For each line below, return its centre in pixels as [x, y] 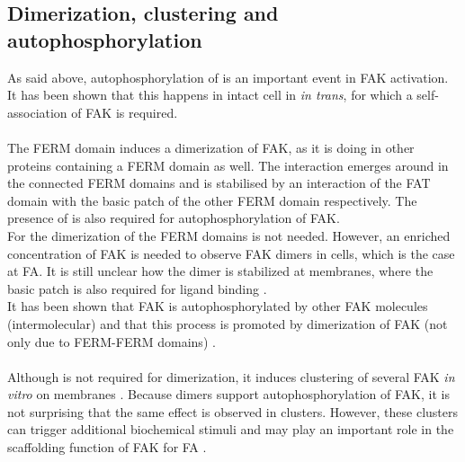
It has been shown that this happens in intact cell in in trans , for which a [210, 95]
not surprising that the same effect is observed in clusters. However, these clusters [233, 411]
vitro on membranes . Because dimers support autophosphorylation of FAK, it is [228, 394]
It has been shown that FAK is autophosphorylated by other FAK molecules [218, 306]
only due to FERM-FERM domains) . [112, 341]
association [37, 112]
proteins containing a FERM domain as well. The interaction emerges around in [228, 165]
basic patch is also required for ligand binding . [137, 288]
